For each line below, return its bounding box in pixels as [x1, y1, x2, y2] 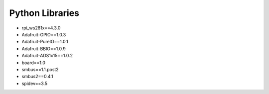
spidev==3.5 [21, 80, 48, 87]
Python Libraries [9, 7, 80, 18]
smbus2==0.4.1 [21, 74, 53, 80]
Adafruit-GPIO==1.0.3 [21, 31, 66, 37]
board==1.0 [21, 60, 46, 66]
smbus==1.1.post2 [21, 66, 59, 72]
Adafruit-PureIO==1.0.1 [21, 39, 68, 45]
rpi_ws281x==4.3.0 [21, 25, 61, 31]
